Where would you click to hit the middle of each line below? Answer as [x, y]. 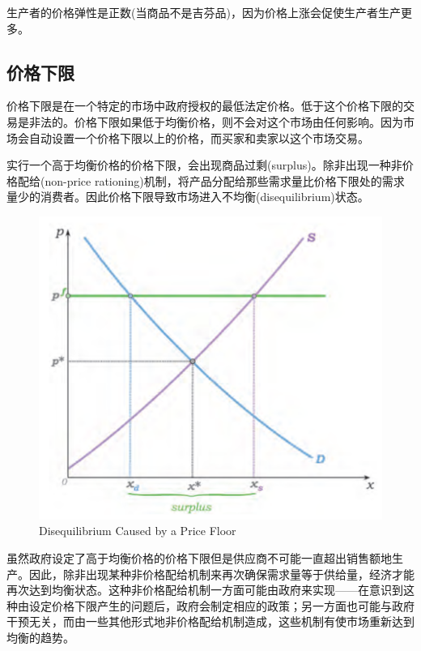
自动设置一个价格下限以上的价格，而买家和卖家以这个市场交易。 [199, 137]
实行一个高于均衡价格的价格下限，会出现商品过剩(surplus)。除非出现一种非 [204, 165]
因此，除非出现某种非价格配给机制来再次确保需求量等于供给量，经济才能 [221, 574]
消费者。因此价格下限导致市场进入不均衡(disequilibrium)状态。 [204, 197]
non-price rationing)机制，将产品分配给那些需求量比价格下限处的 [213, 180]
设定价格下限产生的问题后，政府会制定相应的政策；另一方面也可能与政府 [221, 605]
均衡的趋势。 [40, 637]
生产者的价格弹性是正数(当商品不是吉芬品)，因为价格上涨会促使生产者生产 [204, 12]
